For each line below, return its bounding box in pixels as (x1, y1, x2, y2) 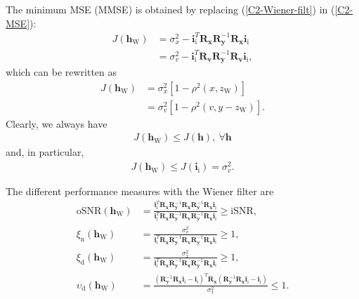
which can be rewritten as (6, 65, 117, 79)
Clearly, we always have (6, 116, 107, 131)
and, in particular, (6, 145, 84, 159)
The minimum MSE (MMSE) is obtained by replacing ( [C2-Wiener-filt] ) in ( (6, 2, 335, 16)
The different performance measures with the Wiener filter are (6, 184, 274, 199)
